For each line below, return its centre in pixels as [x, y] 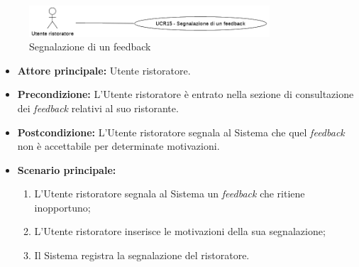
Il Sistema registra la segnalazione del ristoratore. [142, 255]
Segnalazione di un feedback [90, 47]
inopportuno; [62, 207]
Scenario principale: [67, 169]
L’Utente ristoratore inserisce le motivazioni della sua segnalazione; [180, 231]
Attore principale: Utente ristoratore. [104, 70]
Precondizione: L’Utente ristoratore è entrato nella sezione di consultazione [186, 94]
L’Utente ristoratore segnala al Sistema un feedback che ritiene [170, 194]
